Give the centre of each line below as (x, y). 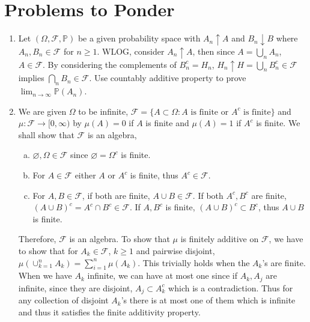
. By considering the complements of (110, 64)
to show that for (48, 251)
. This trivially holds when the (194, 262)
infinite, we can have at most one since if (162, 275)
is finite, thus (154, 175)
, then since (214, 51)
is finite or (210, 112)
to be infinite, (103, 111)
